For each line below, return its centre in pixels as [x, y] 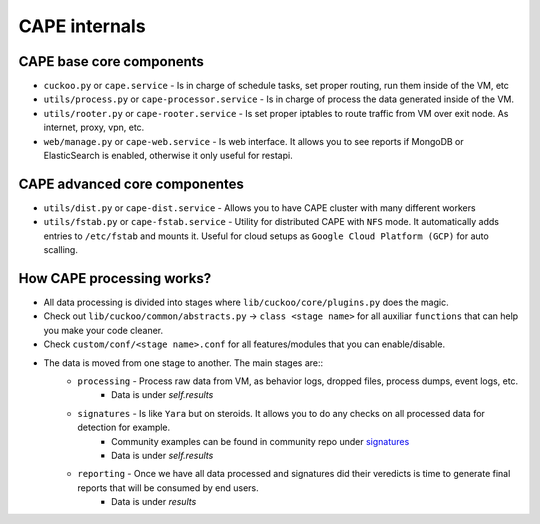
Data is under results [154, 502]
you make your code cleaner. [103, 330]
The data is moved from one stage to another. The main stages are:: [183, 362]
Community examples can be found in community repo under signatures [260, 441]
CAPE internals [82, 26]
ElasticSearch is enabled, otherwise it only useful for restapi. [168, 156]
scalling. [61, 250]
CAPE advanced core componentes [131, 183]
